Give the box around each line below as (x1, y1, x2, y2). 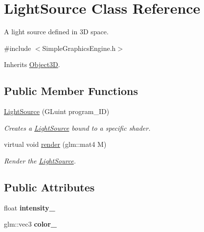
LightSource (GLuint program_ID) (4, 106, 110, 116)
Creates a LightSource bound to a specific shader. (4, 122, 151, 133)
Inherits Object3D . (4, 59, 60, 70)
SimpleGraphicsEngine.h (42, 43, 116, 53)
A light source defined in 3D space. (4, 26, 109, 37)
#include (4, 43, 31, 53)
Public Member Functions (4, 83, 138, 98)
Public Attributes (4, 179, 95, 194)
